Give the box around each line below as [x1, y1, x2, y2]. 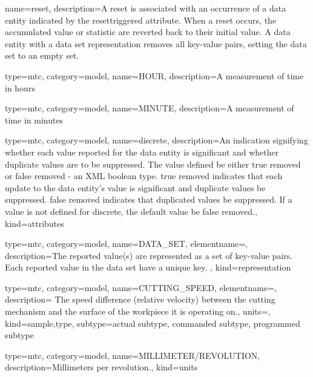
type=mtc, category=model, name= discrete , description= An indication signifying [5, 134, 308, 146]
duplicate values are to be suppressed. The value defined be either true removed [5, 157, 301, 170]
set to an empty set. [5, 49, 79, 62]
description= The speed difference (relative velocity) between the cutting [5, 293, 275, 306]
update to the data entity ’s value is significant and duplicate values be [5, 181, 266, 194]
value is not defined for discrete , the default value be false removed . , [5, 205, 257, 217]
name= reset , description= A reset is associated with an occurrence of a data [5, 2, 286, 14]
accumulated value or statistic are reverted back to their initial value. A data [5, 25, 291, 38]
